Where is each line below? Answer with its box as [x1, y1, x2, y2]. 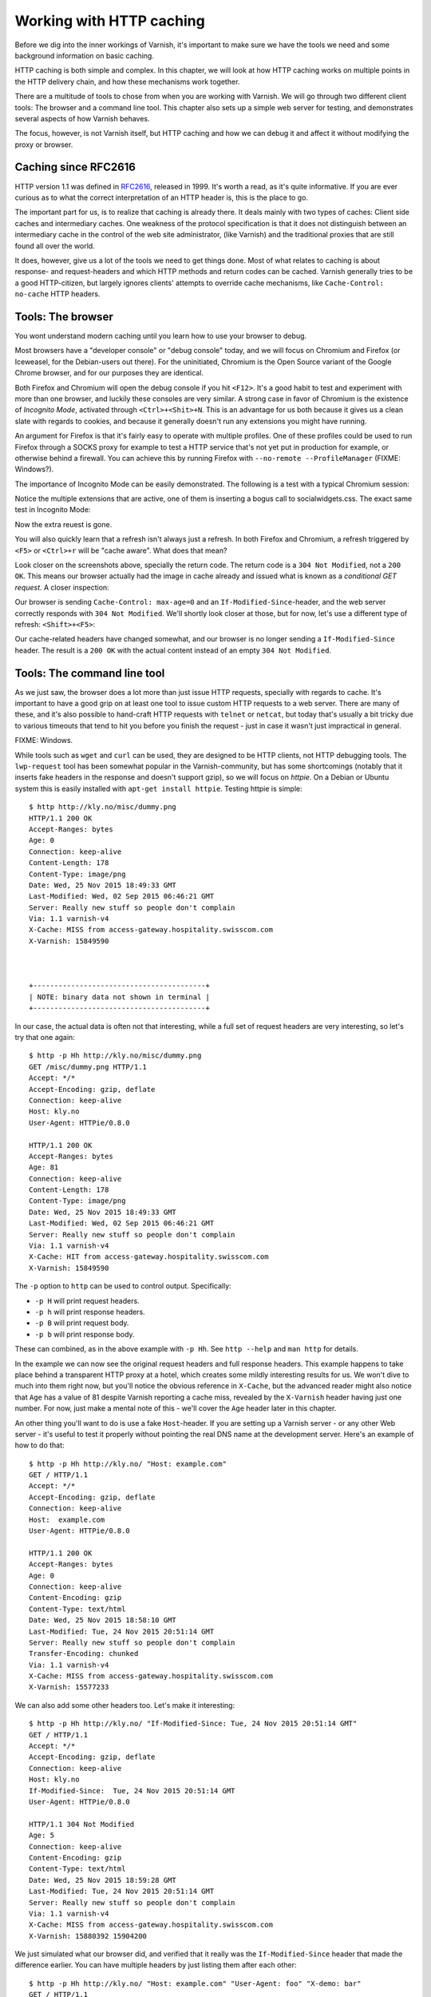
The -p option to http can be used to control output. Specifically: [14, 1281, 231, 1291]
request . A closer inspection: [14, 582, 109, 592]
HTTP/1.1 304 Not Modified [29, 1820, 135, 1828]
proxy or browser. [14, 140, 73, 149]
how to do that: [14, 1440, 65, 1450]
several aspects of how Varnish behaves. [14, 113, 150, 123]
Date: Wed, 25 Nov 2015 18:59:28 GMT [29, 1876, 177, 1884]
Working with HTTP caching [14, 12, 205, 30]
